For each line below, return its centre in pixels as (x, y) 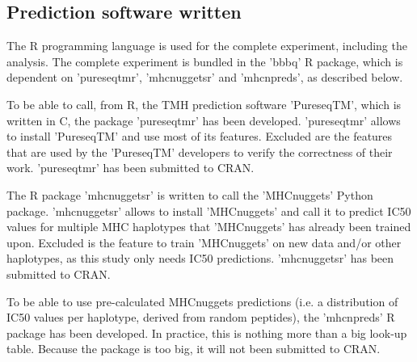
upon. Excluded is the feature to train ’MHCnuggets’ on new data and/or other (204, 242)
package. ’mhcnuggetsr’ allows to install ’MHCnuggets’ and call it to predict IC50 (209, 210)
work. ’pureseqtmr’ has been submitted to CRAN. (131, 168)
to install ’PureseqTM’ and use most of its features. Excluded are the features (200, 136)
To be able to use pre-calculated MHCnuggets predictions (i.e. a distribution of (202, 301)
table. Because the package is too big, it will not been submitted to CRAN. (194, 349)
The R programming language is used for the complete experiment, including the (207, 46)
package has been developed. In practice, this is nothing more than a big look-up (207, 333)
